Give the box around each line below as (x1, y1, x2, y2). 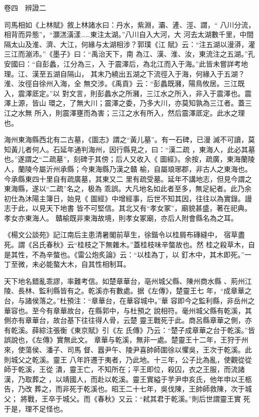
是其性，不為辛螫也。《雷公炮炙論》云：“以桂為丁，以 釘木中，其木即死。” (4, 249, 244, 259)
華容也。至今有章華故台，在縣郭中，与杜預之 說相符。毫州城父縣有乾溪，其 (4, 305, 252, 315)
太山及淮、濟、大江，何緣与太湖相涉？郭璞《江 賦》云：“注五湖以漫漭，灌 (11, 39, 255, 49)
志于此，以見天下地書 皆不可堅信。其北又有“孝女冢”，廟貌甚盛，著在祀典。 (4, 203, 251, 213)
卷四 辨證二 (4, 3, 46, 13)
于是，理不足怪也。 (4, 403, 67, 413)
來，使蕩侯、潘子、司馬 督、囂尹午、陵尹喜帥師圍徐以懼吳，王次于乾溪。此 (4, 344, 252, 354)
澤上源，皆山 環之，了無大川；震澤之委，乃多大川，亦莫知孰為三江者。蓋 (4, 98, 245, 108)
